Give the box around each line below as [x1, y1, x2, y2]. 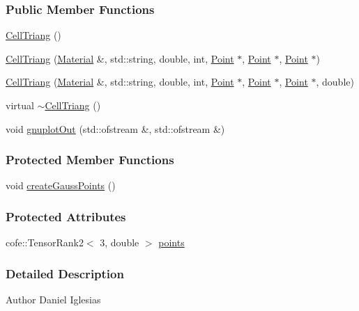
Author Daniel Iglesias [6, 292, 101, 307]
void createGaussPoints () [6, 178, 116, 193]
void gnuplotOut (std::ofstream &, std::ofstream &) [6, 121, 225, 136]
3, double [100, 235, 139, 250]
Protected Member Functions [6, 151, 174, 168]
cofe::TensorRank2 [6, 235, 84, 250]
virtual [6, 98, 34, 112]
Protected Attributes [6, 207, 126, 225]
